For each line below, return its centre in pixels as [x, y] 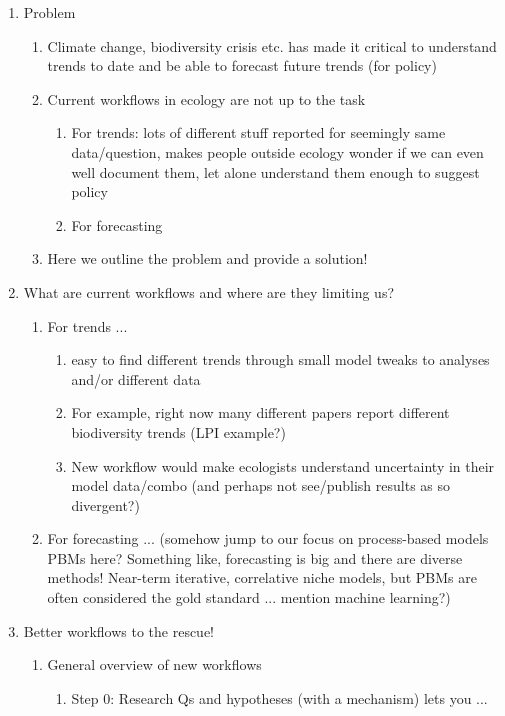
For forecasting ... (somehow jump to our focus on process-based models [268, 538]
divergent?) [105, 504]
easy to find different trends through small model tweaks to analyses [280, 359]
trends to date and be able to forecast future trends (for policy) [242, 65]
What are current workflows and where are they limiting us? [209, 291]
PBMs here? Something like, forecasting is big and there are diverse [255, 557]
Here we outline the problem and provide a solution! [207, 258]
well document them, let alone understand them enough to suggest [275, 171]
